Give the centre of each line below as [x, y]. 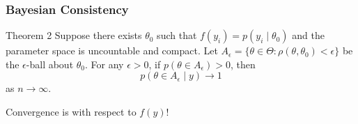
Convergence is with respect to [71, 111]
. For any [104, 64]
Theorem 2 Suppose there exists [74, 35]
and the [308, 35]
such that [177, 35]
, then [243, 64]
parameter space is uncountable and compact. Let [112, 51]
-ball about [50, 64]
